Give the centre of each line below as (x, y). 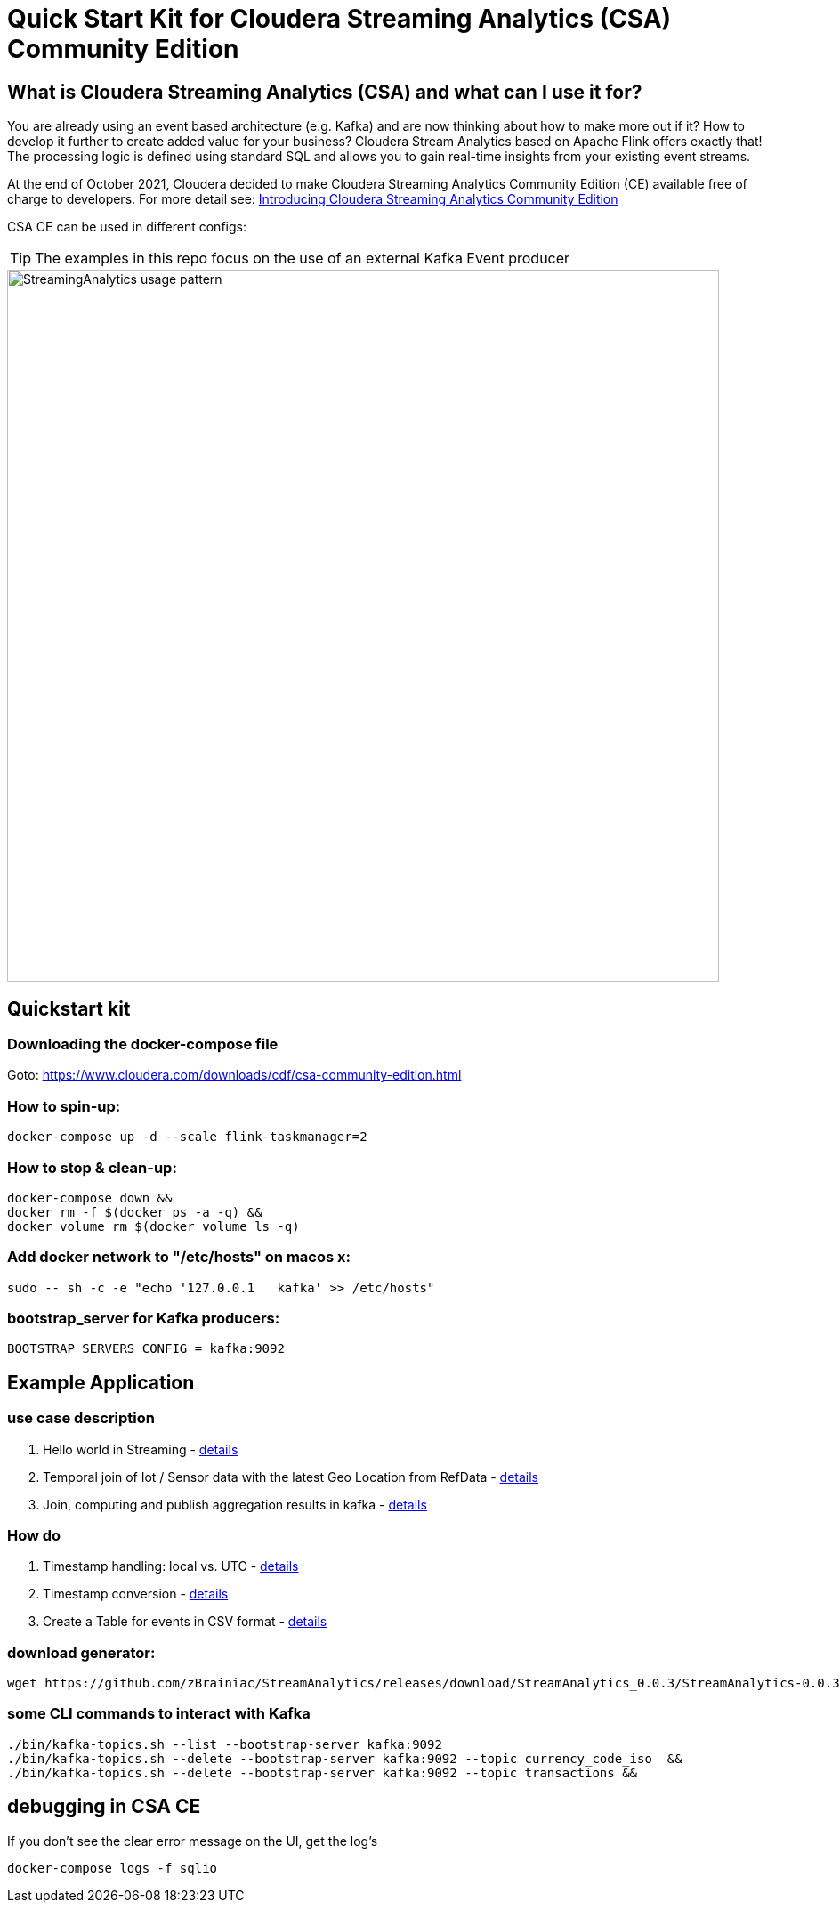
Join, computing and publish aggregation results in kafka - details (235, 1504)
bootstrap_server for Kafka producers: (144, 1319)
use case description (81, 1418)
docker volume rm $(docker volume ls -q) (153, 1226)
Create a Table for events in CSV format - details (185, 1622)
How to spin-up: (64, 1106)
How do (34, 1535)
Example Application (101, 1382)
